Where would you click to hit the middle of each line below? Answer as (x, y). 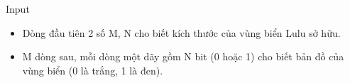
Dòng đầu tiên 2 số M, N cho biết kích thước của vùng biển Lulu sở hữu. (181, 32)
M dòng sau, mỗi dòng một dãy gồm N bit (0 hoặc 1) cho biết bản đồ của (183, 56)
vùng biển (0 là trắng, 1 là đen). (93, 70)
